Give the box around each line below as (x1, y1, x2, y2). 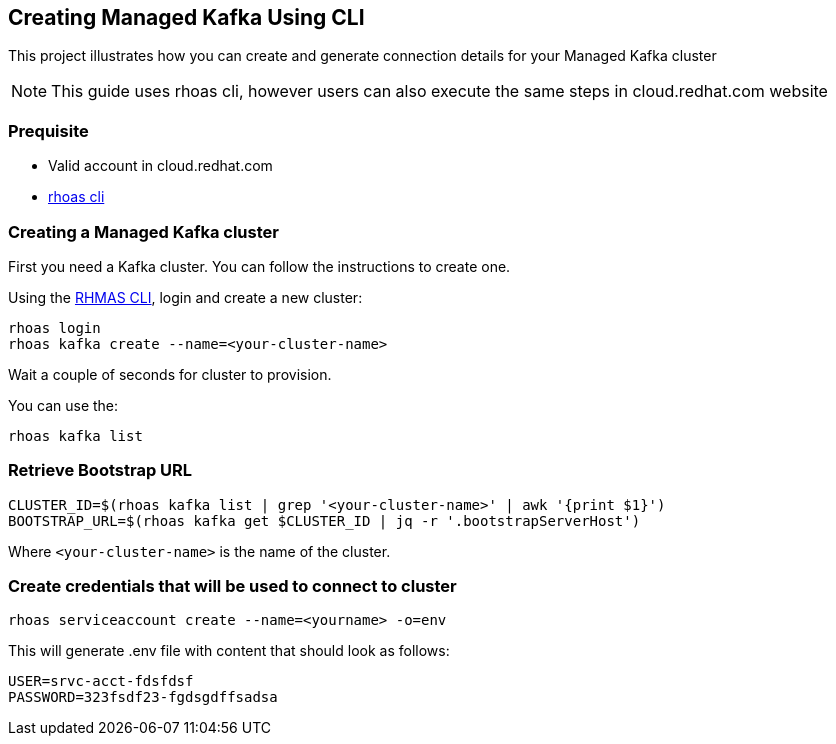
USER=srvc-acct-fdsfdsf (8, 673, 194, 690)
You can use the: (8, 396, 119, 414)
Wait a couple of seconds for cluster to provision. (8, 365, 332, 383)
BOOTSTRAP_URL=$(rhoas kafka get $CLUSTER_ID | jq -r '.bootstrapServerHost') (8, 512, 641, 529)
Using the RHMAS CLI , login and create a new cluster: (8, 288, 363, 306)
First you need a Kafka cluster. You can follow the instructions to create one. (8, 257, 511, 275)
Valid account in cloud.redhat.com (48, 157, 273, 175)
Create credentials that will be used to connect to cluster (8, 576, 457, 597)
